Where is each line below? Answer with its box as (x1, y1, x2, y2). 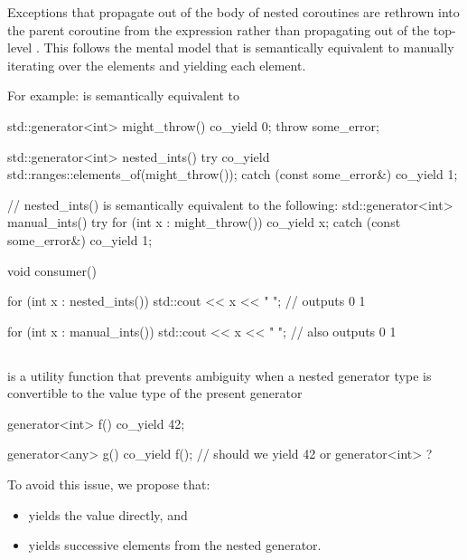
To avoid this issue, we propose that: (7, 475, 210, 494)
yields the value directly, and (28, 505, 188, 524)
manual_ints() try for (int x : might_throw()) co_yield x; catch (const (7, 213, 401, 232)
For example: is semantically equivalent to (7, 86, 240, 105)
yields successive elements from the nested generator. (28, 536, 322, 555)
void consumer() (7, 261, 97, 280)
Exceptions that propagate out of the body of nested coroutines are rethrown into (7, 3, 460, 21)
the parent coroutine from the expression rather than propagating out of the (7, 20, 430, 39)
